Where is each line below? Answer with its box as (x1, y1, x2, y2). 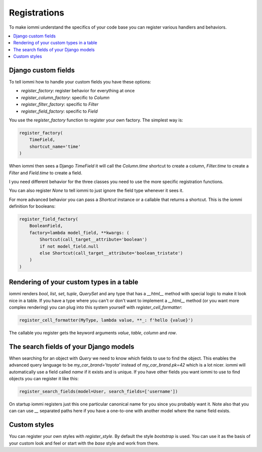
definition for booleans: (9, 203, 56, 209)
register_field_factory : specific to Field (21, 108, 98, 114)
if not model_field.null (39, 243, 99, 249)
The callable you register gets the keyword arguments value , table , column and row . (9, 330, 177, 336)
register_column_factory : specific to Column (21, 95, 110, 100)
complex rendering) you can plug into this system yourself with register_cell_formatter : (9, 304, 182, 310)
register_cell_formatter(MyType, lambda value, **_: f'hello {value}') (19, 318, 194, 323)
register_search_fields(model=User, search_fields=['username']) (19, 389, 178, 394)
